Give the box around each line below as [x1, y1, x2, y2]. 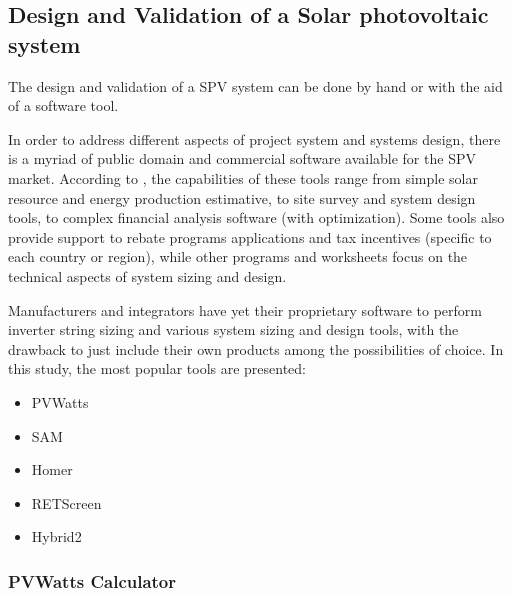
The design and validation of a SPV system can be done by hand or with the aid [8, 75, 503, 96]
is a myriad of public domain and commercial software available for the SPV [8, 148, 476, 169]
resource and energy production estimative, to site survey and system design [8, 187, 476, 208]
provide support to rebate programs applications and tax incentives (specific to [8, 226, 492, 247]
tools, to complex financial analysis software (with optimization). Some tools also [8, 207, 505, 228]
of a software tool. [8, 95, 119, 116]
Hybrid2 [31, 526, 82, 547]
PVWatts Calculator [8, 568, 177, 593]
